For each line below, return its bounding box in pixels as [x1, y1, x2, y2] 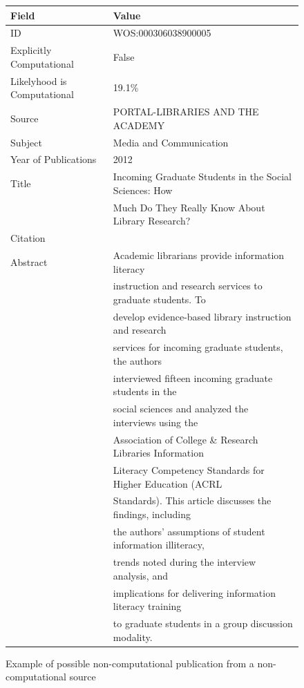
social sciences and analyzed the [113, 401, 249, 416]
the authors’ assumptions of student [113, 524, 265, 538]
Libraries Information [113, 446, 204, 460]
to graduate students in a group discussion [113, 616, 293, 631]
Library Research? [113, 213, 191, 228]
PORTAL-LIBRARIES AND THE [113, 104, 259, 119]
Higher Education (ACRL [113, 476, 222, 490]
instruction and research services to [113, 278, 263, 293]
